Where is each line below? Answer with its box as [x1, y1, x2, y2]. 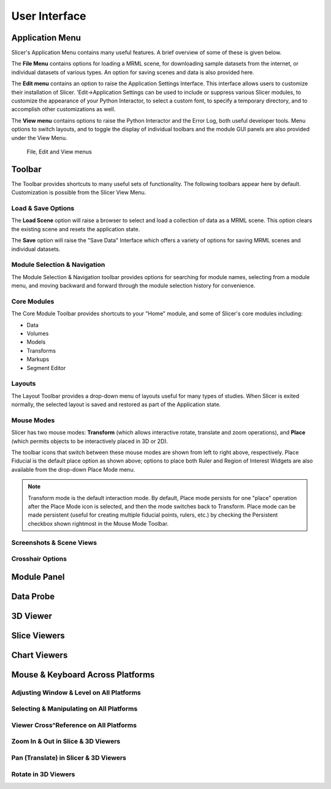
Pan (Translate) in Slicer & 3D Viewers [11, 753, 127, 762]
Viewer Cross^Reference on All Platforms [11, 721, 137, 729]
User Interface [11, 9, 86, 23]
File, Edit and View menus [26, 148, 92, 155]
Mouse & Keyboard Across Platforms [11, 669, 155, 680]
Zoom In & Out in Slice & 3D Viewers [11, 737, 121, 745]
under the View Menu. [11, 134, 67, 141]
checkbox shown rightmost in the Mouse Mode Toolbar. [28, 520, 169, 527]
